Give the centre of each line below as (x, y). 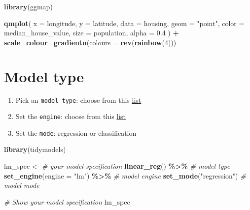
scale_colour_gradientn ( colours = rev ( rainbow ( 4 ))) (90, 42)
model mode (22, 185)
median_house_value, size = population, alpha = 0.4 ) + (91, 33)
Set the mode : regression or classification (76, 133)
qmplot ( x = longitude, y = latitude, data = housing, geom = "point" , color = (124, 23)
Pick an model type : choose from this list (78, 100)
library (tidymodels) (35, 149)
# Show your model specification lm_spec (67, 201)
